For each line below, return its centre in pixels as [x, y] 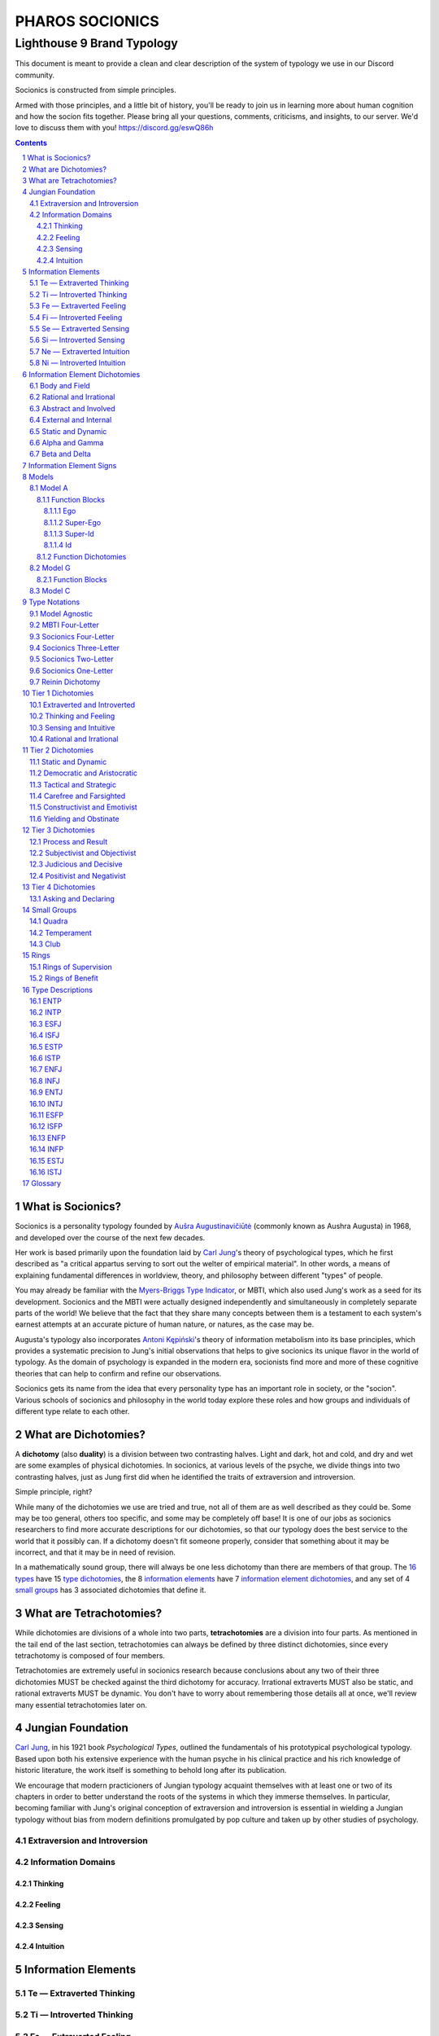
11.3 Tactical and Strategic [73, 784]
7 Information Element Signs [70, 465]
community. [35, 75]
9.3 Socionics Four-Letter [72, 636]
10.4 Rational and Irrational [74, 739]
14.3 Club [45, 944]
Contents [31, 143]
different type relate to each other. [72, 1411]
